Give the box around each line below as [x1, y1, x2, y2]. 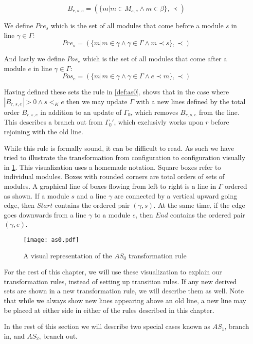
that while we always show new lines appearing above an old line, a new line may [4, 295, 247, 305]
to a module [94, 209, 130, 219]
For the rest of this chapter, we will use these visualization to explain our [4, 267, 222, 277]
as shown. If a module [4, 190, 69, 200]
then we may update [66, 96, 127, 106]
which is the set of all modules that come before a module [51, 20, 224, 30]
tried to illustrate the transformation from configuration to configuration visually [4, 152, 246, 163]
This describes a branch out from [4, 117, 103, 127]
